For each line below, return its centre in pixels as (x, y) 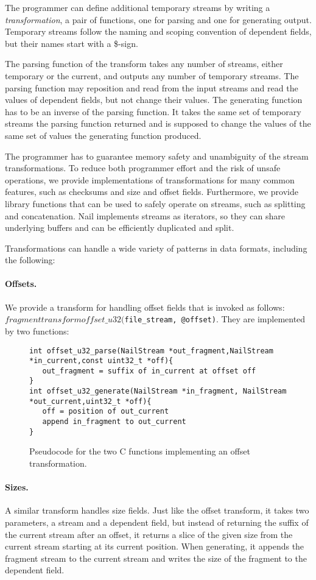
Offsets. (21, 284)
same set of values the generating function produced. (103, 135)
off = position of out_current (106, 412)
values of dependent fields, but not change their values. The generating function (154, 100)
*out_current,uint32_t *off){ (90, 401)
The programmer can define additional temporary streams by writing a (138, 7)
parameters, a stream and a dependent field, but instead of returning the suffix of (157, 522)
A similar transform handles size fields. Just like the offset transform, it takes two (157, 510)
